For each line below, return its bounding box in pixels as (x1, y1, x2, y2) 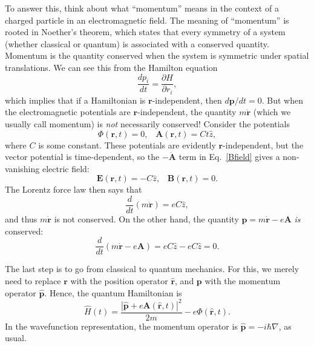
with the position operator (70, 274, 168, 287)
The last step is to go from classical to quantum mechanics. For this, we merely (5, 262, 299, 275)
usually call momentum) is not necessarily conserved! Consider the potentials (5, 118, 290, 130)
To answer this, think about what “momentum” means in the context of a (5, 2, 279, 14)
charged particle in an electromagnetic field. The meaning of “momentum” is (5, 13, 289, 26)
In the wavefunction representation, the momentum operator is (5, 319, 238, 332)
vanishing (5, 162, 40, 175)
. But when (261, 93, 303, 106)
